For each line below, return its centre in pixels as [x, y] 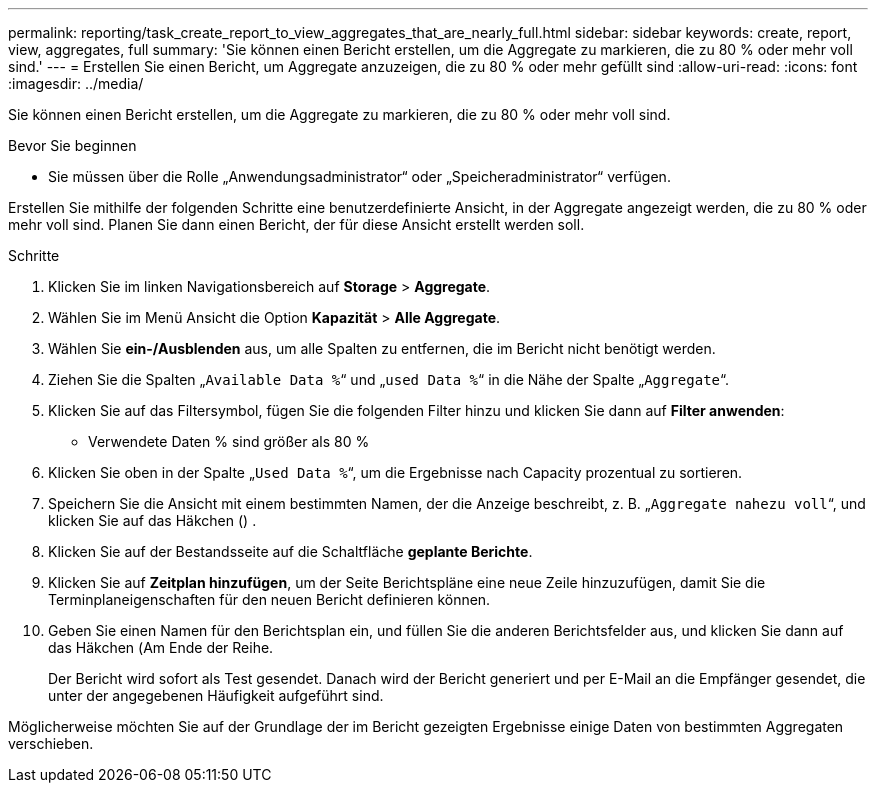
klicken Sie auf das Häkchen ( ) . [152, 520]
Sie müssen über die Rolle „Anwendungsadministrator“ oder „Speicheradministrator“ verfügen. [359, 176]
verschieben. [51, 743]
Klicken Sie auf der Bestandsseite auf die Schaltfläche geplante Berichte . [290, 551]
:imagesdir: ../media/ [76, 83]
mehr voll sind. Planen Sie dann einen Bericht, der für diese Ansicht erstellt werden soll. [296, 224]
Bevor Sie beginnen [72, 145]
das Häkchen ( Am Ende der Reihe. [161, 647]
